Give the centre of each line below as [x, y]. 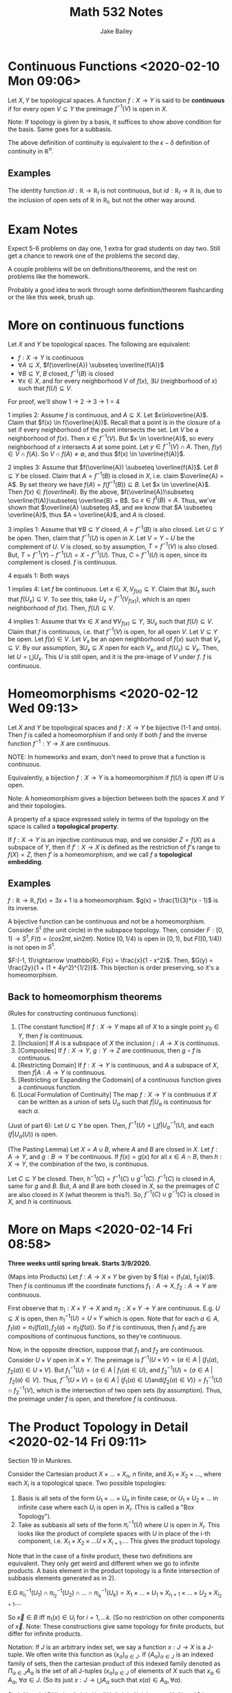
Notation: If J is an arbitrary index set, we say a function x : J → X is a [107, 1647]
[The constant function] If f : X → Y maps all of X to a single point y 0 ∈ [118, 1028]
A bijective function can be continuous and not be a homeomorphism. [107, 921]
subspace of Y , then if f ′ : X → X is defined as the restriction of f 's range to [114, 847]
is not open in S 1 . [32, 946]
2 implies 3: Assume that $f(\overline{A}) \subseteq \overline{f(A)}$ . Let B [113, 468]
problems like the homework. [49, 276]
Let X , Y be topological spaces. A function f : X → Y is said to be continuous [116, 100]
